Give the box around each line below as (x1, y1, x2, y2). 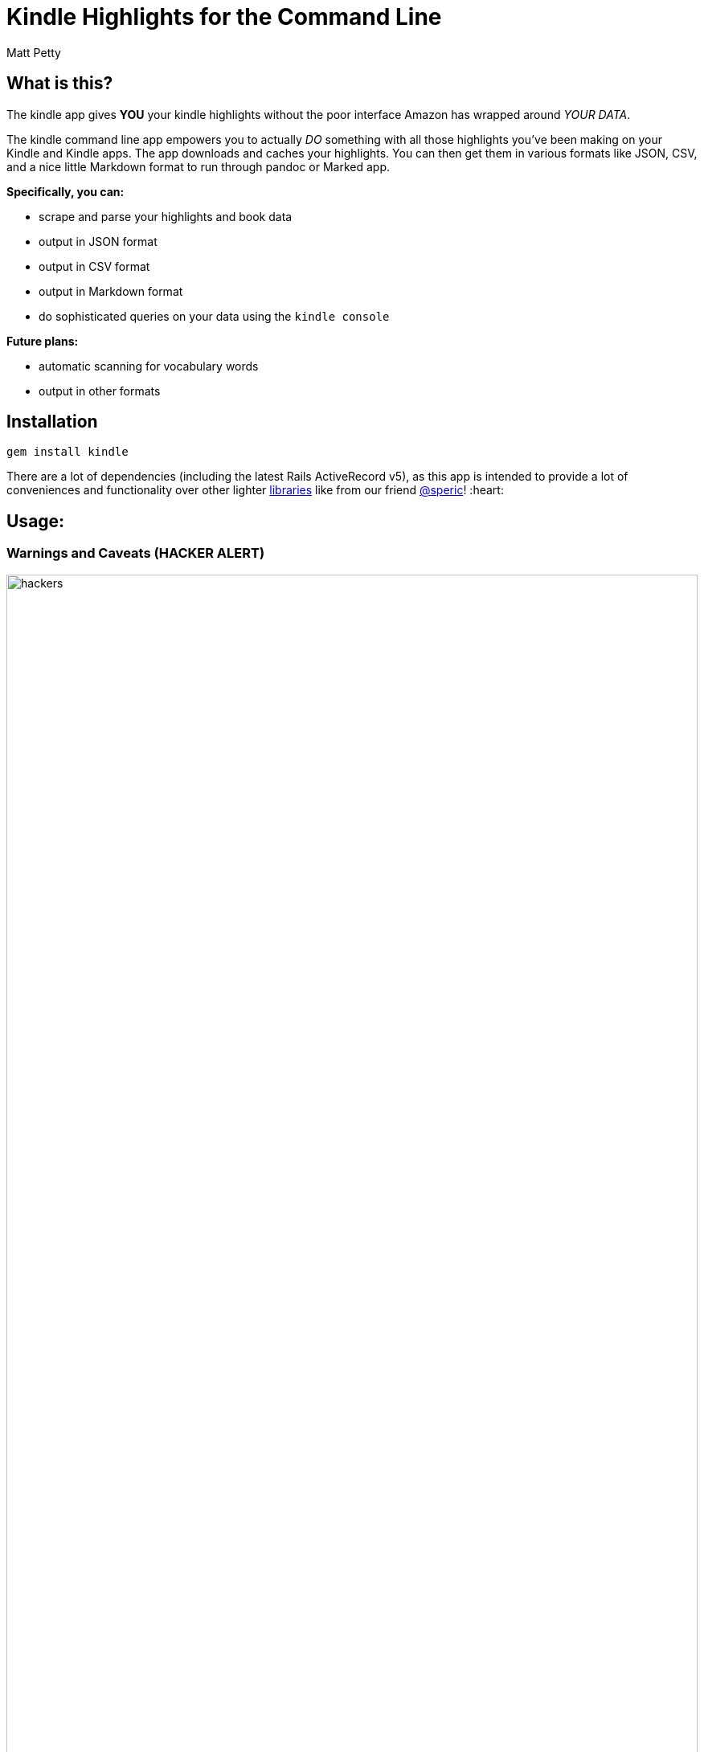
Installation (6, 411, 98, 432)
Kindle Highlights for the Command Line (6, 3, 442, 31)
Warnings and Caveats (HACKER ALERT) (6, 545, 265, 562)
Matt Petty (6, 45, 61, 59)
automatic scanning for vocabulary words (39, 358, 259, 373)
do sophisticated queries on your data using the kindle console (39, 309, 390, 323)
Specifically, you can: (6, 184, 125, 199)
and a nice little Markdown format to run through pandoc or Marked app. (6, 159, 391, 174)
